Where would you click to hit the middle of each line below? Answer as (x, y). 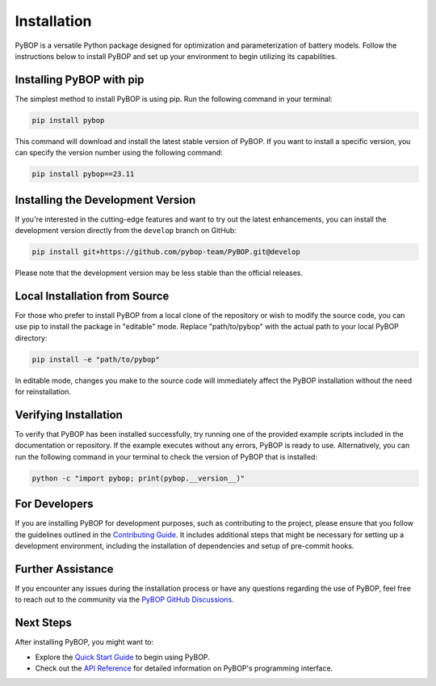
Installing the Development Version (105, 199)
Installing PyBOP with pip (80, 80)
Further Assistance (64, 569)
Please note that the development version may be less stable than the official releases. (159, 273)
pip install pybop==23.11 (83, 174)
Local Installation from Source (92, 296)
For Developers (54, 504)
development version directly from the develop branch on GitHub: (126, 231)
